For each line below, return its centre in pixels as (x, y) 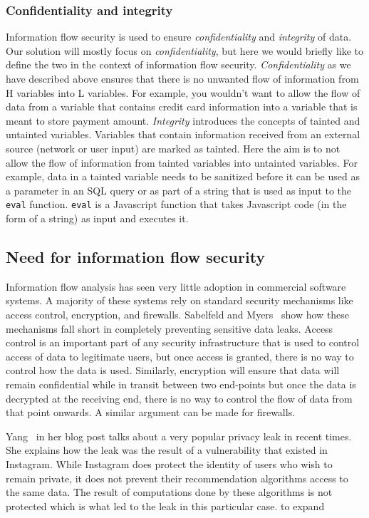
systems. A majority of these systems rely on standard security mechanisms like (180, 300)
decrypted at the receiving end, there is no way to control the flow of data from (179, 398)
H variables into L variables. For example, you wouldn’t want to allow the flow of (183, 92)
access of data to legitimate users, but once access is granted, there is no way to (180, 356)
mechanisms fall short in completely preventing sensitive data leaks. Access (170, 328)
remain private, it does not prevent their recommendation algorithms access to (177, 478)
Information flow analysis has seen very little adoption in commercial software (176, 286)
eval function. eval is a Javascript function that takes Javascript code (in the (176, 204)
